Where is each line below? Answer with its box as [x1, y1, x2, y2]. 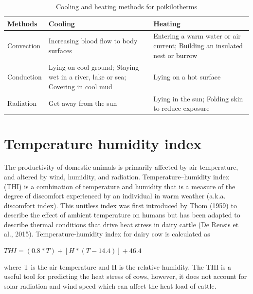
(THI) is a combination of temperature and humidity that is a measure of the [4, 181, 235, 191]
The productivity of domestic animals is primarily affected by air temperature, [4, 162, 238, 172]
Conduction [7, 72, 42, 82]
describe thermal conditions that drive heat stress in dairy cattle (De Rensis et [4, 219, 239, 229]
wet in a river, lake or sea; [48, 72, 126, 82]
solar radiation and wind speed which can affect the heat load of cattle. [4, 280, 217, 291]
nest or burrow [153, 50, 198, 60]
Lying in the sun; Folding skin [153, 93, 243, 103]
